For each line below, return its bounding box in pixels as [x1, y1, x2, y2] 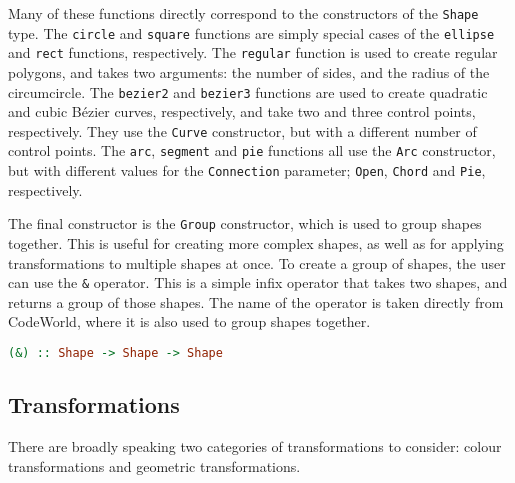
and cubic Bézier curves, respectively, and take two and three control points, [8, 101, 476, 122]
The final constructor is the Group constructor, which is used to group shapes [8, 213, 482, 234]
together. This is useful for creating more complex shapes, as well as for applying [8, 233, 504, 254]
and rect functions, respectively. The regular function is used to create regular [8, 42, 498, 63]
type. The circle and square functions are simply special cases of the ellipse [8, 22, 495, 43]
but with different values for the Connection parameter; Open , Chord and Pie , [8, 160, 486, 181]
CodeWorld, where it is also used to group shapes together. [8, 311, 371, 332]
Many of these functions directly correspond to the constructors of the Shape [8, 3, 479, 23]
